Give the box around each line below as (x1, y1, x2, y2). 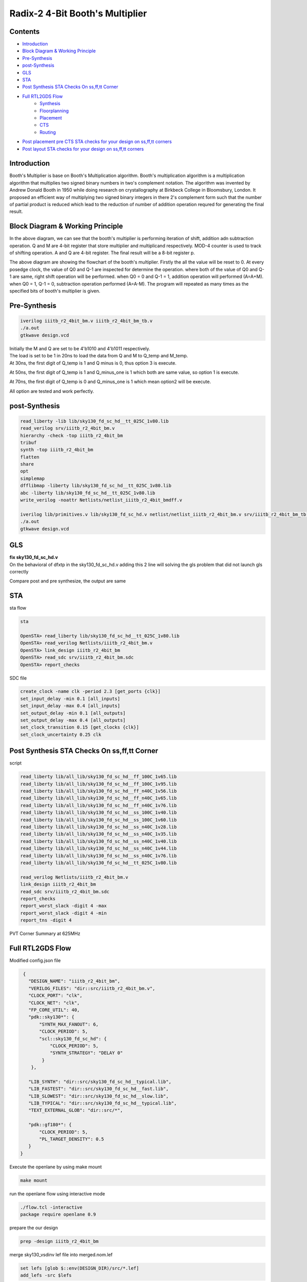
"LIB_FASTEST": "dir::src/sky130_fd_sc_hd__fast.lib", (28, 1086, 169, 1092)
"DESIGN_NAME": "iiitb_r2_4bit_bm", (28, 978, 120, 984)
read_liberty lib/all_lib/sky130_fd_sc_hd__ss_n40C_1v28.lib (20, 824, 177, 830)
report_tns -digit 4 (20, 917, 72, 923)
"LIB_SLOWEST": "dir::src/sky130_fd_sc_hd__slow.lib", (28, 1093, 169, 1099)
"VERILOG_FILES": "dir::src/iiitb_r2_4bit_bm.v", (28, 985, 156, 991)
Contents (9, 27, 40, 36)
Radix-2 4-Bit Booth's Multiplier (9, 8, 147, 19)
